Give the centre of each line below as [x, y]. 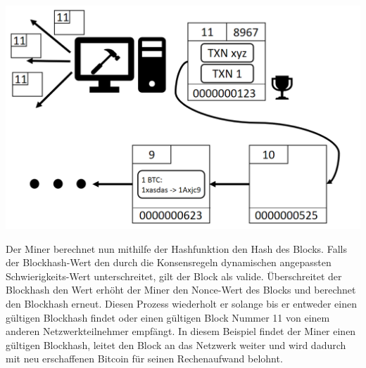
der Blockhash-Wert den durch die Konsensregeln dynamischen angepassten [169, 262]
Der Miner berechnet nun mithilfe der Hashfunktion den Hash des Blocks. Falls [176, 248]
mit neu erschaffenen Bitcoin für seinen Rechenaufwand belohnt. [144, 359]
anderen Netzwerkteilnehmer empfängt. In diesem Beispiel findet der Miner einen [181, 331]
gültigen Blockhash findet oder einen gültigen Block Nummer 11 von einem [168, 317]
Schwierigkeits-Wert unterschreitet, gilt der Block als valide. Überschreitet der [174, 276]
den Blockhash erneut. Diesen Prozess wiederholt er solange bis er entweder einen [181, 303]
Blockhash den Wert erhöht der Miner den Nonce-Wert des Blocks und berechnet [181, 290]
